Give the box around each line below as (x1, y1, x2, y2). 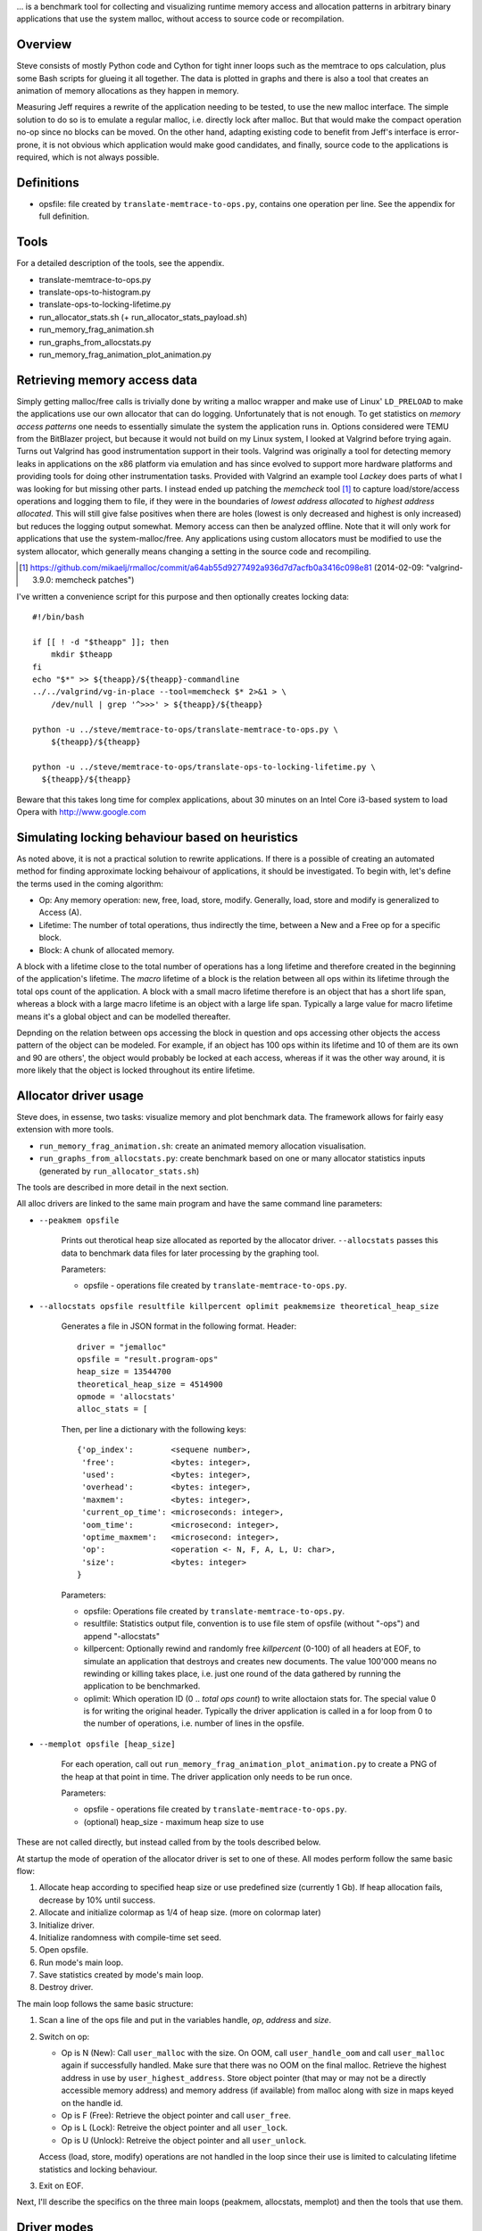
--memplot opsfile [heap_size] (38, 1738, 176, 1749)
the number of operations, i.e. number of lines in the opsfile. (83, 1718, 304, 1729)
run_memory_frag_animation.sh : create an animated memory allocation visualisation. (38, 1140, 367, 1151)
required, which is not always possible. (16, 152, 160, 162)
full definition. (38, 211, 89, 222)
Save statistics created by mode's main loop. (38, 1970, 204, 1980)
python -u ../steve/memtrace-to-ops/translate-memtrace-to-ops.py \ (32, 724, 338, 734)
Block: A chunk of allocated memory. (38, 944, 175, 955)
